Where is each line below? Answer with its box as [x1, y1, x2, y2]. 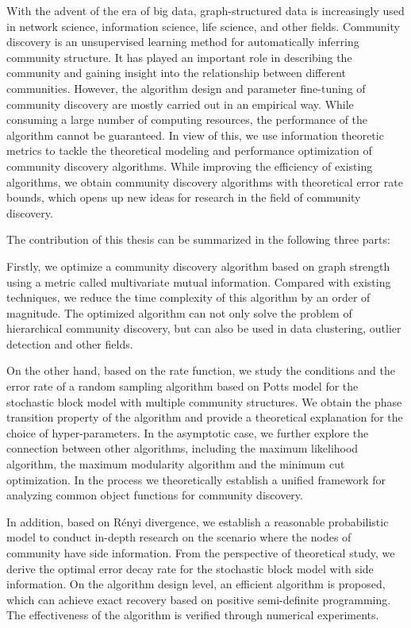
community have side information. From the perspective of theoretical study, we [6, 545, 395, 561]
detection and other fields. [6, 335, 133, 352]
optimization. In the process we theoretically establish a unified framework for [6, 471, 386, 487]
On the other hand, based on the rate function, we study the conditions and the [6, 362, 395, 379]
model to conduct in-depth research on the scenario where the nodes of [6, 529, 351, 545]
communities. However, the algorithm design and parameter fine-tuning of [6, 79, 366, 96]
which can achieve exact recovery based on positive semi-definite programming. [6, 591, 391, 607]
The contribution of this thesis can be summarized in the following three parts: [6, 231, 390, 248]
